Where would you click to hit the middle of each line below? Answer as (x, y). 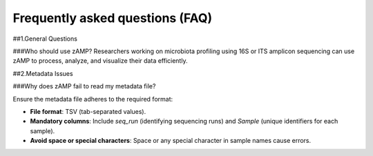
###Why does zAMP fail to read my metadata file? (84, 86)
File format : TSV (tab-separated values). (88, 111)
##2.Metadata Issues (43, 73)
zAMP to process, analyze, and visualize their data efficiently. (100, 61)
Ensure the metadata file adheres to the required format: (93, 99)
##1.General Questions (45, 39)
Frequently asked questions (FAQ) (113, 18)
